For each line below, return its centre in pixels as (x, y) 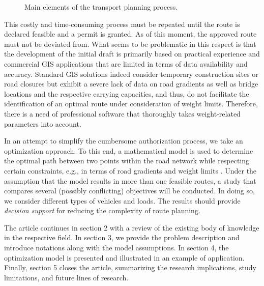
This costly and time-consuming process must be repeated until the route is (122, 24)
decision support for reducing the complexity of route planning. (102, 210)
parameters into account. (43, 123)
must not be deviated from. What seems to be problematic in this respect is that (130, 44)
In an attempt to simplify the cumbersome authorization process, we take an (124, 141)
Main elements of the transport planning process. (101, 7)
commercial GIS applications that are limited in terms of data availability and (126, 63)
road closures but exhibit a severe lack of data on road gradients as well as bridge (131, 84)
